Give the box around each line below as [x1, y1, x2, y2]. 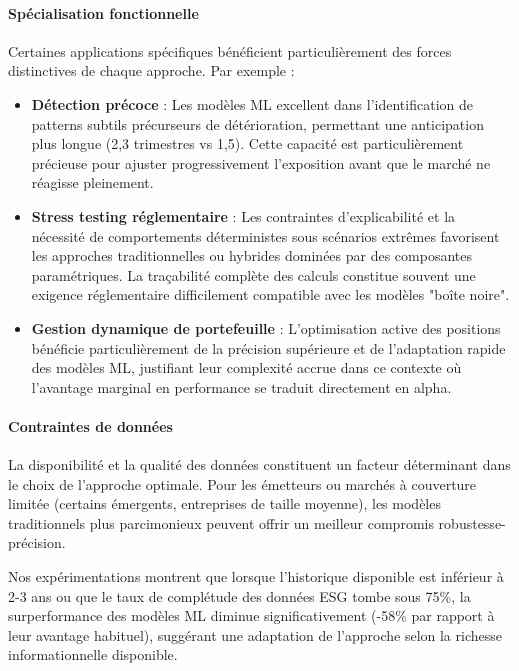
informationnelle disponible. [8, 644, 178, 665]
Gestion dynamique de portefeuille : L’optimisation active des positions [31, 317, 501, 338]
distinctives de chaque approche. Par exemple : [8, 60, 295, 81]
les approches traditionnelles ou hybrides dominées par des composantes [31, 245, 472, 266]
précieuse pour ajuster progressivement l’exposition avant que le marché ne [31, 152, 491, 173]
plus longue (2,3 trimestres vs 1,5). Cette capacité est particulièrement [31, 133, 464, 154]
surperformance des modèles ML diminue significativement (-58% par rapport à [8, 605, 495, 626]
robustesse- [438, 512, 506, 533]
